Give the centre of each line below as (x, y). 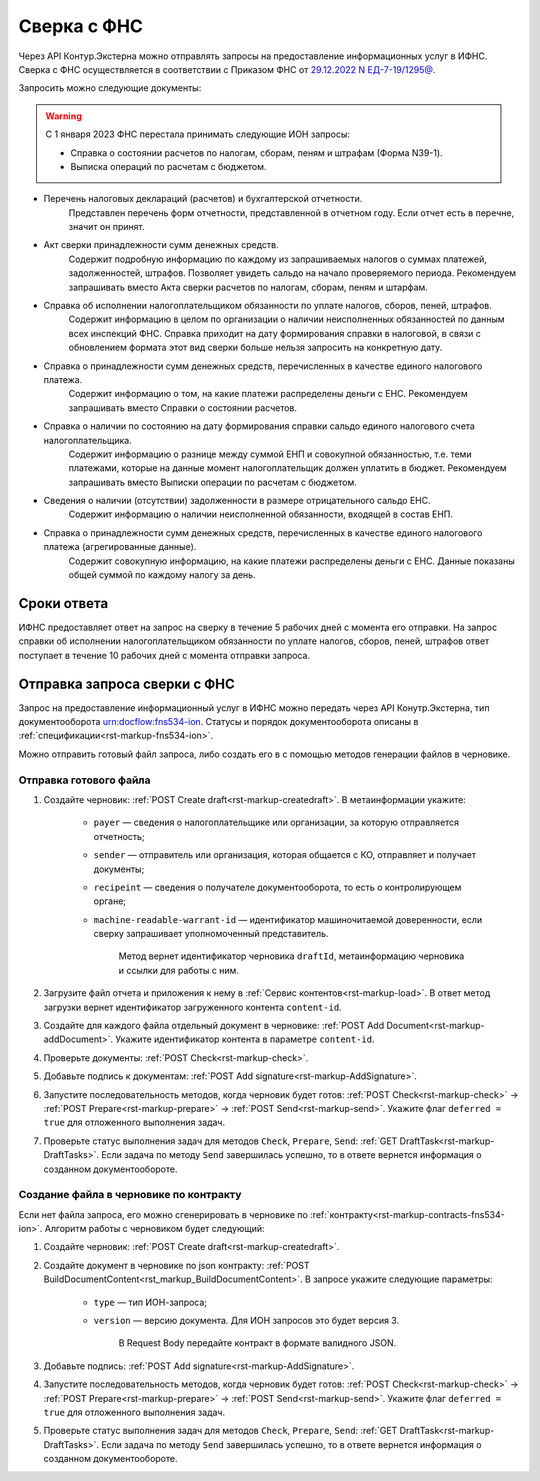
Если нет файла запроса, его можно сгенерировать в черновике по (163, 1214)
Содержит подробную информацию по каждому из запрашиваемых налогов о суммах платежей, (277, 259)
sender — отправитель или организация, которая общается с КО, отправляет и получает (285, 855)
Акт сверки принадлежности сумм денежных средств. (161, 245)
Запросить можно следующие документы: (110, 88)
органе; (110, 901)
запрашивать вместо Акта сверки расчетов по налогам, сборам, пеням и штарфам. (248, 287)
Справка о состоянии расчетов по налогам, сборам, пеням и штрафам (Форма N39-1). (257, 152)
